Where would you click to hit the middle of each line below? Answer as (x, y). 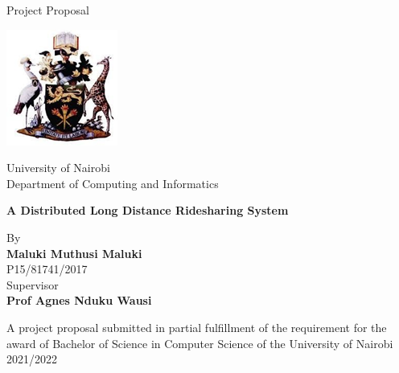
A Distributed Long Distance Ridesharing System (148, 210)
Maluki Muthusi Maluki (74, 253)
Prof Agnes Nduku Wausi (79, 300)
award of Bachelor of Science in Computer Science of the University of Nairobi (200, 343)
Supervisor (33, 284)
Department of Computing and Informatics (113, 183)
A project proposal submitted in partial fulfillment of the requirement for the (197, 327)
